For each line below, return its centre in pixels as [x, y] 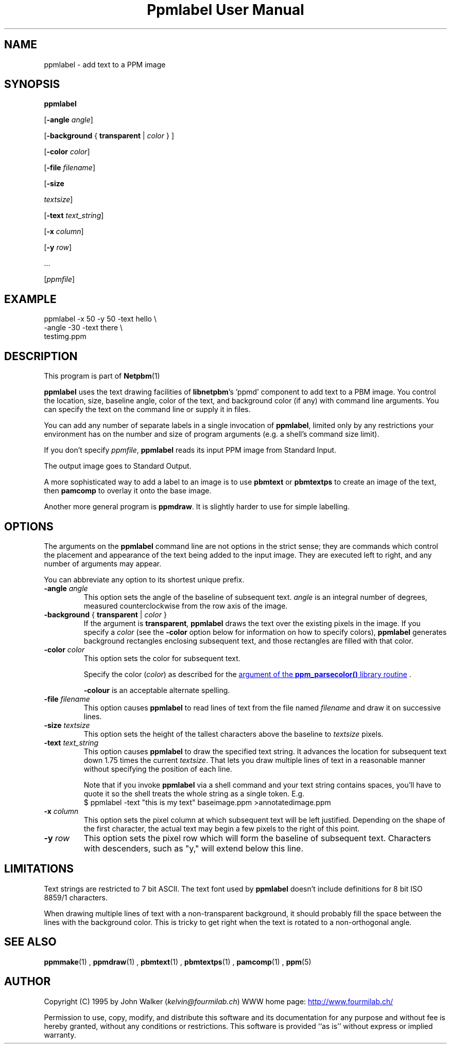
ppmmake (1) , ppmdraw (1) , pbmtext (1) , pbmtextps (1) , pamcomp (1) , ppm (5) [178, 962]
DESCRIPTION [41, 356]
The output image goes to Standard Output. [118, 466]
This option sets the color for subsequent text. [162, 658]
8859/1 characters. [76, 897]
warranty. [60, 1035]
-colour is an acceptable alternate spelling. [157, 690]
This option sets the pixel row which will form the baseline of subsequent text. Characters [257, 838]
